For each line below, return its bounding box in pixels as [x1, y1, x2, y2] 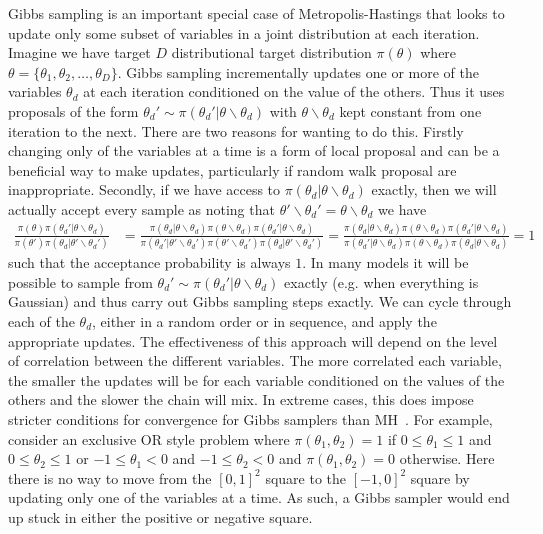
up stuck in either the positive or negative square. [8, 506, 313, 527]
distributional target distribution [171, 42, 372, 63]
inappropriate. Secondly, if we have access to [8, 179, 281, 200]
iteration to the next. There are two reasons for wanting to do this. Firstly [8, 120, 464, 141]
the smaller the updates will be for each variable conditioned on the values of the [8, 369, 505, 390]
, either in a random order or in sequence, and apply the [92, 310, 437, 331]
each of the [8, 310, 75, 331]
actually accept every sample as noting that [8, 198, 275, 219]
